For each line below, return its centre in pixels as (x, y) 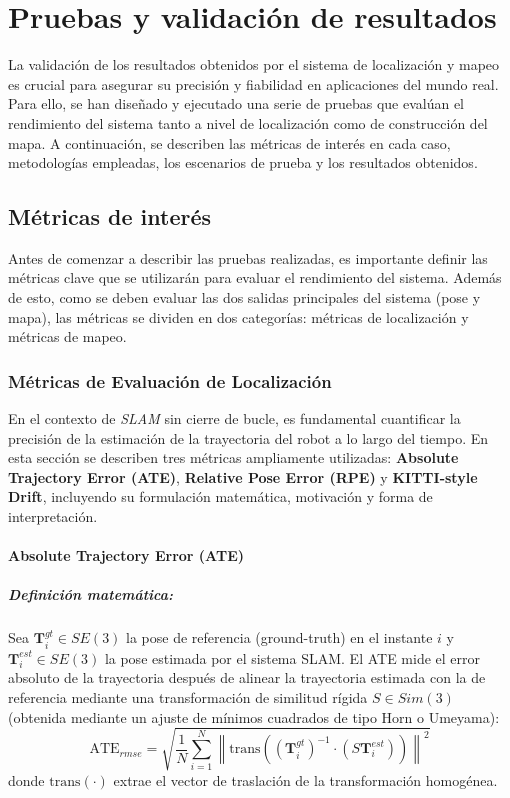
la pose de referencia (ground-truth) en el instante (279, 637)
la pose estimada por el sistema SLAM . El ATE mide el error (292, 657)
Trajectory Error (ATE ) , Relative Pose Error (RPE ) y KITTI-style (243, 476)
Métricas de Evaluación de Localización (170, 380)
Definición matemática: (90, 594)
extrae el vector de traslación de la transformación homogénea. (305, 779)
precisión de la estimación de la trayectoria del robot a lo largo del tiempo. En (248, 437)
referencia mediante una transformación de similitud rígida (188, 697)
